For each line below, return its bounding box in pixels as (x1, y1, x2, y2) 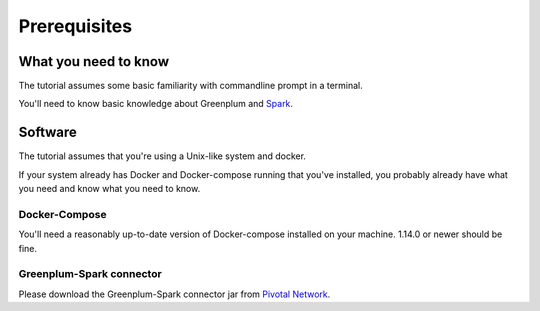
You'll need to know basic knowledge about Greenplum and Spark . (18, 98, 294, 110)
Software (18, 124, 77, 141)
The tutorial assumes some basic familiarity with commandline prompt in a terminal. (18, 80, 364, 92)
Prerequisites (18, 15, 133, 37)
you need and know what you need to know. (18, 183, 201, 195)
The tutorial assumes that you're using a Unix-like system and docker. (18, 150, 307, 162)
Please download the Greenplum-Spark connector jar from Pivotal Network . (18, 288, 331, 300)
